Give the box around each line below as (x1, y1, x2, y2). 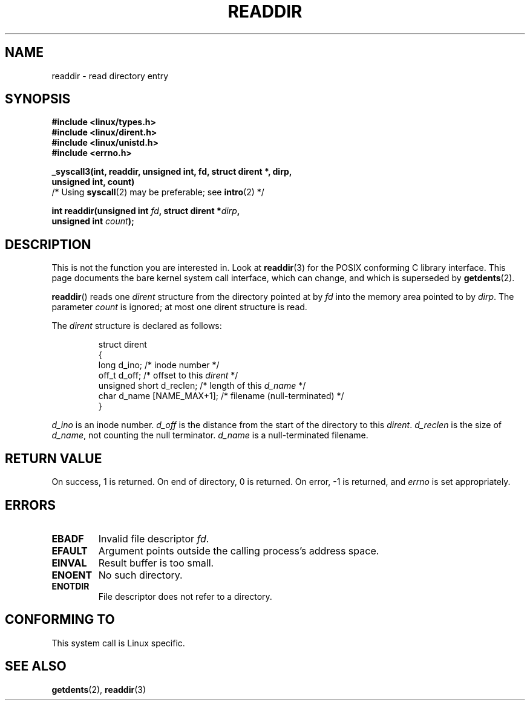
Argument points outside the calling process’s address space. (98, 544, 379, 557)
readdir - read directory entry (51, 70, 169, 81)
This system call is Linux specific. (51, 637, 185, 648)
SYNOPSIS (5, 91, 71, 107)
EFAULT (51, 544, 88, 557)
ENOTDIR (51, 580, 90, 591)
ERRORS (5, 497, 56, 513)
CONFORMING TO (5, 612, 115, 628)
